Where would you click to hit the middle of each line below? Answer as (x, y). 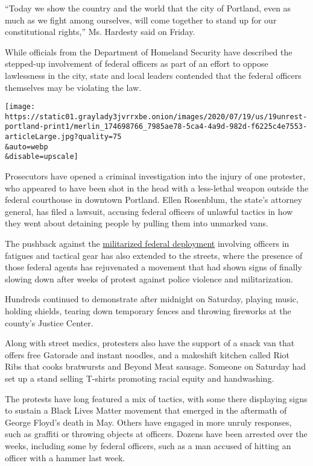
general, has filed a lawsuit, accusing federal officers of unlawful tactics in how (149, 211)
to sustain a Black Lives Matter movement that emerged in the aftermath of (146, 410)
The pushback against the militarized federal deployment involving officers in (147, 244)
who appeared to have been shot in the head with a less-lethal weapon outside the (157, 188)
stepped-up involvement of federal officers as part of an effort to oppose (137, 64)
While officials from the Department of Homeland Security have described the (149, 51)
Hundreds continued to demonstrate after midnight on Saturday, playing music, (152, 299)
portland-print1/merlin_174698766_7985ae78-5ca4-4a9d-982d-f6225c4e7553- (156, 127)
